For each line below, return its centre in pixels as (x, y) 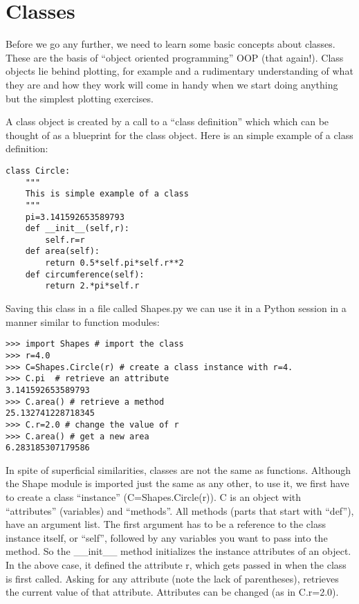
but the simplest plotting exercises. (80, 98)
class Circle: (38, 171)
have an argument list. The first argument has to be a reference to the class (166, 524)
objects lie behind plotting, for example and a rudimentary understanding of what (179, 71)
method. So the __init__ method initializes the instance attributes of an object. (178, 551)
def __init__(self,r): (77, 229)
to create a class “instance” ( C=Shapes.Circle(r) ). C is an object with (154, 497)
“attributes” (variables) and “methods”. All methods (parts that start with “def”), (180, 510)
